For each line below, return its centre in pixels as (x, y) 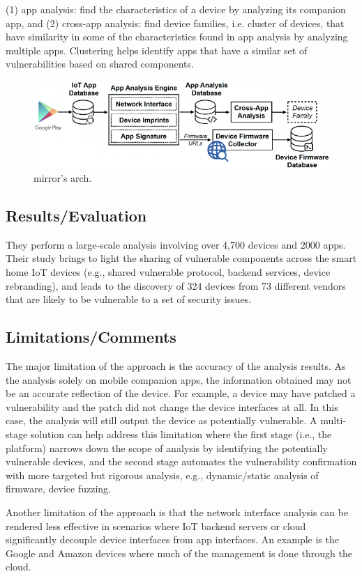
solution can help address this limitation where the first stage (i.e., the (181, 434)
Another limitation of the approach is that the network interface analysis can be (177, 512)
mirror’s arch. (63, 178)
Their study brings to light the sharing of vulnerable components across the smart (181, 258)
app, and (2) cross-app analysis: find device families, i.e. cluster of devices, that (175, 23)
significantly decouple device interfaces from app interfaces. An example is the (172, 539)
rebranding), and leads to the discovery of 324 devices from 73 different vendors (176, 285)
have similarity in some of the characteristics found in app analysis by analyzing (177, 37)
